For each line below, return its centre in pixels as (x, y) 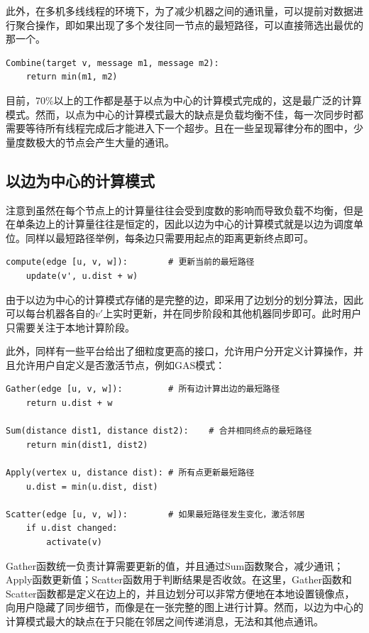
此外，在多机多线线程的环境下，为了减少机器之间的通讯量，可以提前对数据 (180, 11)
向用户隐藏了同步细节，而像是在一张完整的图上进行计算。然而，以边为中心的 (184, 607)
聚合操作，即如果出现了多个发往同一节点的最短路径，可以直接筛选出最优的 (189, 24)
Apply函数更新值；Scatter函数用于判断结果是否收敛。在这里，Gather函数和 (179, 579)
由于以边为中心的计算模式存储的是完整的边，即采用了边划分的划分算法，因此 (184, 299)
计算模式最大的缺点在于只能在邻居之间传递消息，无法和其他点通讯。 (165, 621)
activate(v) (75, 543)
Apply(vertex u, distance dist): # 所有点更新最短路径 (130, 473)
